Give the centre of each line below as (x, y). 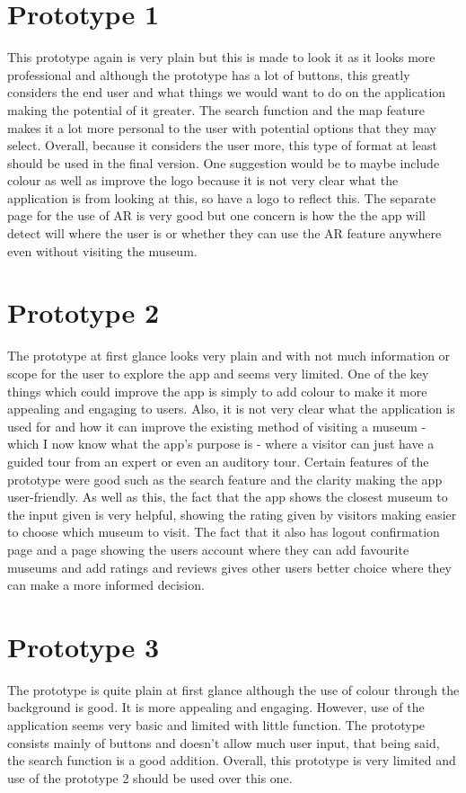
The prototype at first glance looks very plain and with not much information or (229, 356)
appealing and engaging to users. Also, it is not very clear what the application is (231, 409)
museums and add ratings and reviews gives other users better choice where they (229, 567)
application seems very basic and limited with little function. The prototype (216, 725)
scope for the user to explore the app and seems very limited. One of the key (218, 373)
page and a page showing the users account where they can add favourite (208, 549)
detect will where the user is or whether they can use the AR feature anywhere (224, 233)
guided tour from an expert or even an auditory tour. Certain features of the (218, 461)
